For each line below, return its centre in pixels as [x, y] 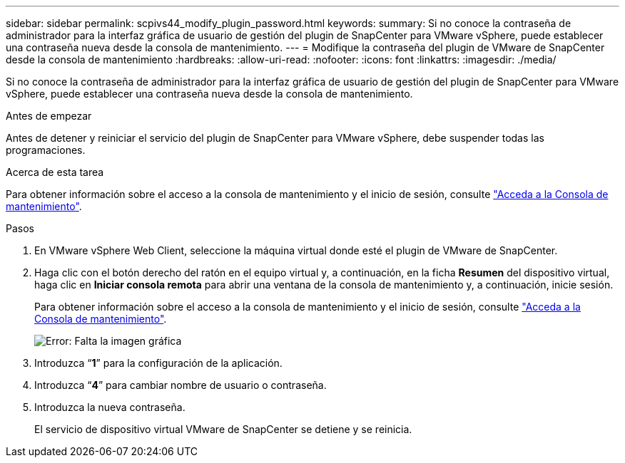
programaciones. [46, 150]
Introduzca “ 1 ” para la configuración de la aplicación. [158, 363]
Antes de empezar [49, 116]
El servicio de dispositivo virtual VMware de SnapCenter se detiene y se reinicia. [223, 429]
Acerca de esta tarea [55, 172]
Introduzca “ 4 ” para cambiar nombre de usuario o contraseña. [181, 385]
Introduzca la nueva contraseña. [110, 407]
